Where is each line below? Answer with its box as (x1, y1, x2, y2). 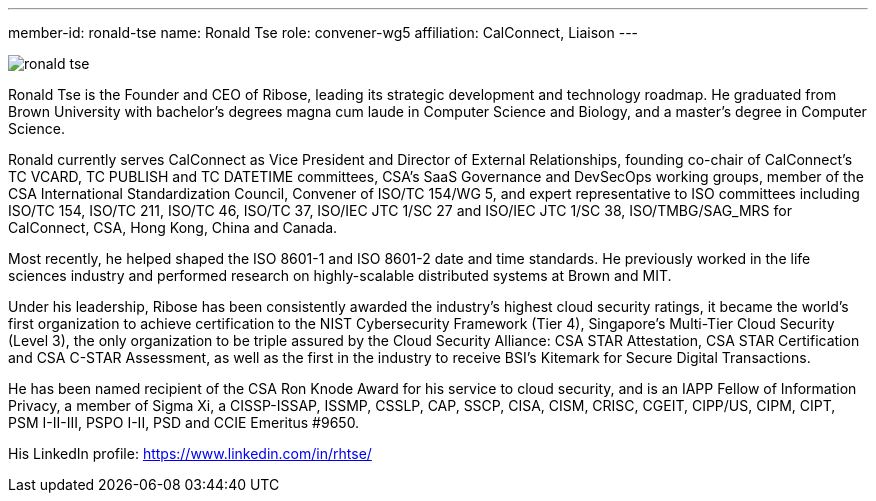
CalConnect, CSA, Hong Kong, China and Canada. (8, 219, 338, 236)
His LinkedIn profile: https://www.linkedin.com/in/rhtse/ (8, 445, 372, 462)
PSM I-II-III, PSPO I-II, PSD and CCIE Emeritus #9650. (8, 414, 360, 431)
